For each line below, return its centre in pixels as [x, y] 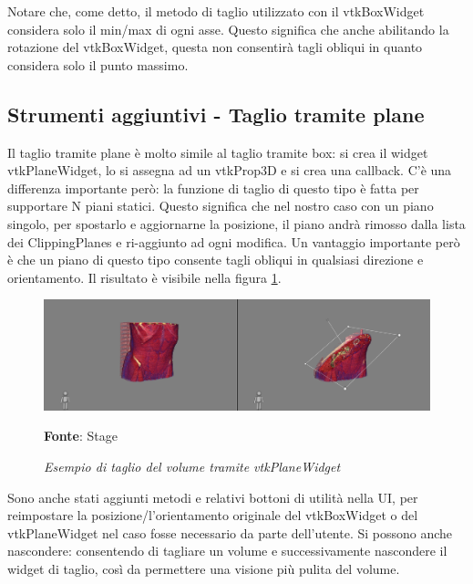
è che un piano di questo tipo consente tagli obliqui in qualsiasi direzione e [216, 260]
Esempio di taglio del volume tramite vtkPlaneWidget [192, 466]
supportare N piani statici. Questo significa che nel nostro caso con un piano [221, 206]
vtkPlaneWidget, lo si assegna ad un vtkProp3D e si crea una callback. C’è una [230, 170]
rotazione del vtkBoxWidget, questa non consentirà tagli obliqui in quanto [215, 47]
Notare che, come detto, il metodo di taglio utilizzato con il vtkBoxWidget [216, 11]
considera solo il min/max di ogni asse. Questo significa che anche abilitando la [228, 29]
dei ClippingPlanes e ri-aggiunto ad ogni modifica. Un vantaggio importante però [234, 241]
